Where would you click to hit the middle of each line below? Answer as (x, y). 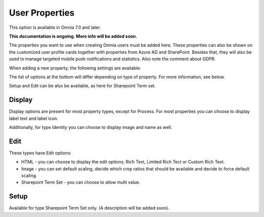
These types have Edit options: (40, 153)
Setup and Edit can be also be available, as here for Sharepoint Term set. (82, 86)
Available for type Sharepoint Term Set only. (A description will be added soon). (89, 208)
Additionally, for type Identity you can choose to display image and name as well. (91, 127)
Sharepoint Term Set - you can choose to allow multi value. (81, 182)
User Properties (42, 13)
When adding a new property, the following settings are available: (75, 68)
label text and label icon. (34, 118)
